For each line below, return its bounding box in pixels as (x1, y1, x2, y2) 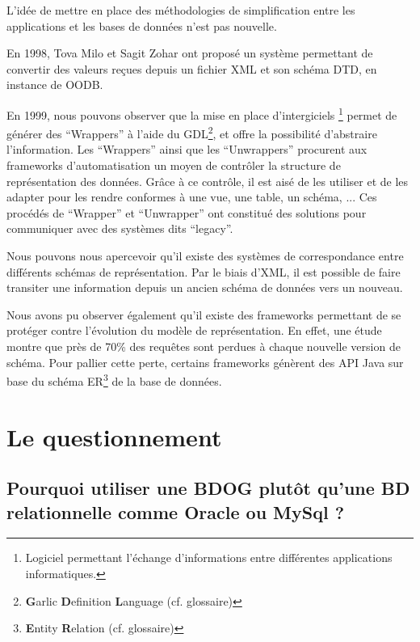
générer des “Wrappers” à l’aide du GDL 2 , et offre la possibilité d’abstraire (6, 123, 377, 141)
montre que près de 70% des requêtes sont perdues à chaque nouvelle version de (6, 338, 401, 354)
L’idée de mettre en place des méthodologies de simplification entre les (6, 2, 355, 18)
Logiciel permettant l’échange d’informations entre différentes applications (25, 549, 393, 566)
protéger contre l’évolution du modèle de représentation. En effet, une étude (6, 322, 382, 339)
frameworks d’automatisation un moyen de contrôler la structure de (6, 157, 341, 174)
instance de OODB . (6, 76, 103, 93)
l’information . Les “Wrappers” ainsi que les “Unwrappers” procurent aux (6, 141, 367, 158)
